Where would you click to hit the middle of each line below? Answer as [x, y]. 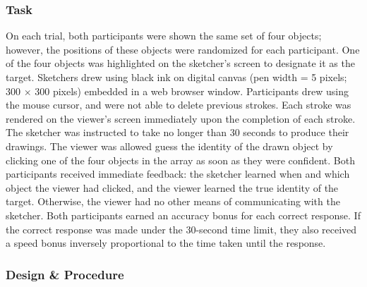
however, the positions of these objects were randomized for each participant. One [183, 49]
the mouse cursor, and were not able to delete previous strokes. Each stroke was [179, 105]
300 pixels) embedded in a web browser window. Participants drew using [192, 91]
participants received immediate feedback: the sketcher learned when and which [178, 174]
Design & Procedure [65, 274]
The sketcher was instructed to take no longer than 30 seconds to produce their [178, 132]
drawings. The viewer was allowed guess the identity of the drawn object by [169, 146]
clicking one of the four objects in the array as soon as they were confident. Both [180, 160]
